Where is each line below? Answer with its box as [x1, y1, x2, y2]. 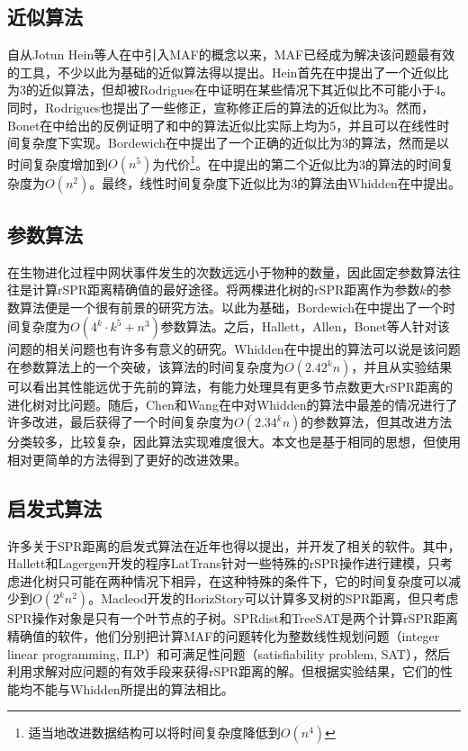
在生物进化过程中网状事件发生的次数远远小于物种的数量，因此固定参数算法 [7, 262, 448, 281]
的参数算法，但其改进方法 [301, 412, 453, 431]
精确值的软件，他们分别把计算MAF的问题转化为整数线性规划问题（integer [7, 626, 440, 645]
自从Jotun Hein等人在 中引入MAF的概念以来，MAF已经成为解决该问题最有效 [7, 45, 455, 64]
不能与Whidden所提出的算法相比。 [31, 679, 234, 698]
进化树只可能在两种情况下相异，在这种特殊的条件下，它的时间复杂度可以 [19, 571, 448, 590]
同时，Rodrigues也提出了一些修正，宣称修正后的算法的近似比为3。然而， [7, 97, 435, 116]
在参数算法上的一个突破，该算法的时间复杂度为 [7, 357, 284, 375]
